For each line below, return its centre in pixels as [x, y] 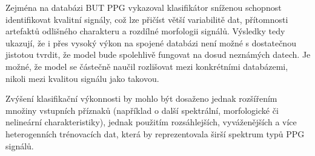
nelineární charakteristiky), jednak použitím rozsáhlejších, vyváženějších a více [151, 122]
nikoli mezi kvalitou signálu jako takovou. [82, 78]
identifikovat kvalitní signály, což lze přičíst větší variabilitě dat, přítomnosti [147, 19]
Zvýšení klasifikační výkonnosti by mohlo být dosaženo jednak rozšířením [141, 98]
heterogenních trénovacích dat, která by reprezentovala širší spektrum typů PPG [155, 133]
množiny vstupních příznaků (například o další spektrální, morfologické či [142, 110]
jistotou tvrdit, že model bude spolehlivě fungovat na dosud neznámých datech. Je [158, 55]
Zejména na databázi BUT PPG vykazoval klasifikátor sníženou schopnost [144, 7]
